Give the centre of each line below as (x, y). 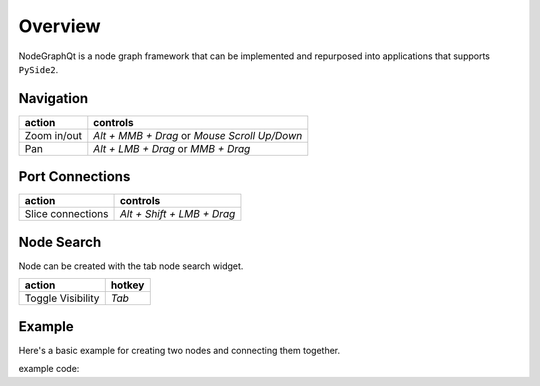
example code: (49, 369)
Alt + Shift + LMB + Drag (177, 214)
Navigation (53, 98)
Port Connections (74, 176)
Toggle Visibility (62, 298)
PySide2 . (38, 69)
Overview (59, 26)
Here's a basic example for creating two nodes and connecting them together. (179, 350)
